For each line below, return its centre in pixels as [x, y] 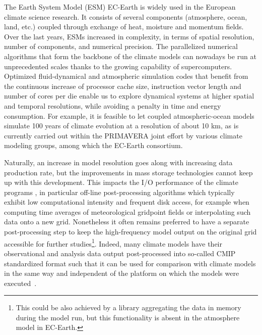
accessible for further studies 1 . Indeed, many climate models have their [113, 243]
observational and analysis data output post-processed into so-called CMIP [120, 253]
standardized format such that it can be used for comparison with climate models [130, 263]
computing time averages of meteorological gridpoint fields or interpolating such [127, 211]
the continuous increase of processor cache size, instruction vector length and [123, 86]
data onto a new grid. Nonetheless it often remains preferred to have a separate [127, 222]
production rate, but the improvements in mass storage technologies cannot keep [128, 172]
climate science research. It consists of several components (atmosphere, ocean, [126, 16]
